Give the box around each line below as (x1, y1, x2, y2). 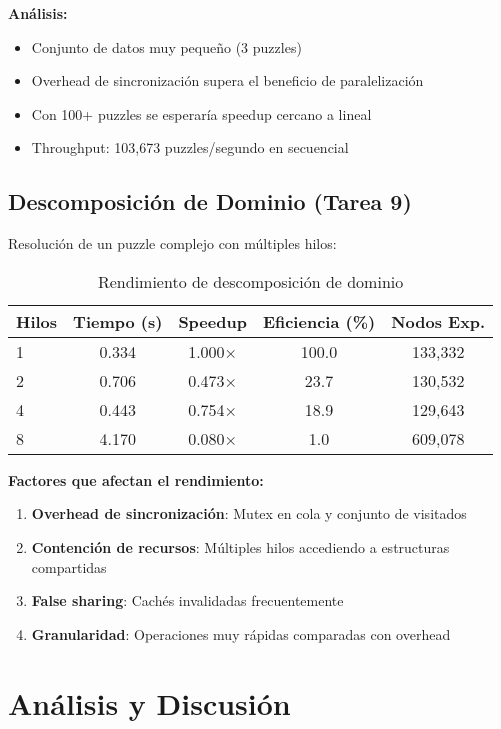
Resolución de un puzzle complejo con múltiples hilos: (8, 233, 337, 254)
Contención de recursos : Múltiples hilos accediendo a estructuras (31, 536, 450, 557)
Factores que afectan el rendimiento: (8, 469, 264, 490)
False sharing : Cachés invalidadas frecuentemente (31, 590, 344, 611)
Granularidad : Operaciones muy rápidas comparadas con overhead (31, 623, 451, 644)
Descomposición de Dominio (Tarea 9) (8, 186, 412, 217)
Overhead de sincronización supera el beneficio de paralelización (31, 70, 424, 91)
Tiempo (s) (73, 309, 163, 333)
